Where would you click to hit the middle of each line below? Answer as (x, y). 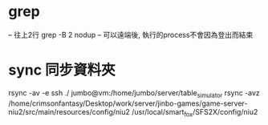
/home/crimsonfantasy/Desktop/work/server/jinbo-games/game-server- (128, 103)
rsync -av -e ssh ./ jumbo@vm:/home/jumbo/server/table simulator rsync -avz (134, 93)
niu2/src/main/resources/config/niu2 (69, 111)
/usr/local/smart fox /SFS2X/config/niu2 (195, 113)
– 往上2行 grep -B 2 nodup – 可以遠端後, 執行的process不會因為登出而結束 (131, 34)
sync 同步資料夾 (62, 70)
